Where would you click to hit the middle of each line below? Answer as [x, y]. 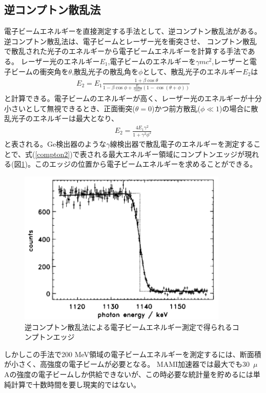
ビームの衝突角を [40, 71]
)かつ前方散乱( [176, 108]
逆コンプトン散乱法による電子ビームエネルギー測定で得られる [128, 327]
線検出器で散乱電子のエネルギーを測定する [182, 143]
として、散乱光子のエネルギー [193, 71]
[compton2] [53, 154]
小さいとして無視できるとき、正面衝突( [70, 108]
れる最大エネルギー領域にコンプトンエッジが [169, 154]
